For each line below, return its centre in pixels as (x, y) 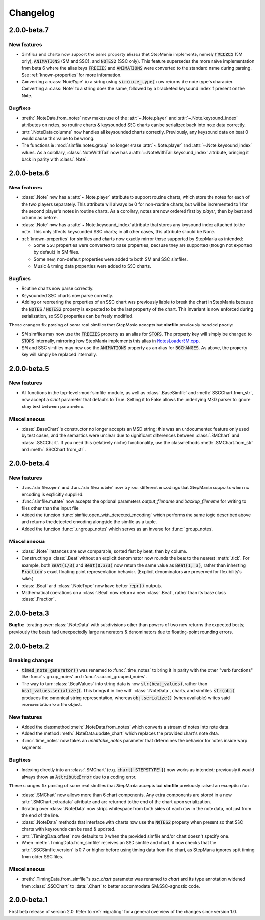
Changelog (32, 13)
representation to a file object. (52, 704)
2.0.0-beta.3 (29, 613)
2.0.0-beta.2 (29, 646)
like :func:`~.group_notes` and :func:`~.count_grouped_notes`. (84, 677)
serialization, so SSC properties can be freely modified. (77, 316)
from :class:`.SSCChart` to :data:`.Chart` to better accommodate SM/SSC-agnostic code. (111, 886)
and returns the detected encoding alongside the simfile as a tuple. (89, 522)
